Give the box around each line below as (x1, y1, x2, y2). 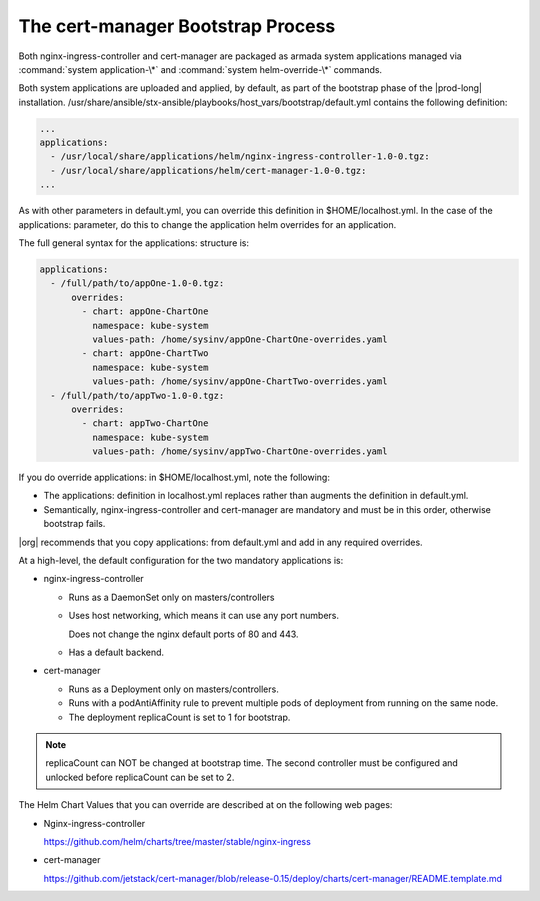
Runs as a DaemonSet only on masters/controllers (68, 591, 275, 603)
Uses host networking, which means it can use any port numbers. (68, 610, 340, 622)
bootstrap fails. (43, 518, 106, 530)
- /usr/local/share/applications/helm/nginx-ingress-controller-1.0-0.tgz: (50, 151, 430, 162)
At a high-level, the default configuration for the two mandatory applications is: (18, 555, 344, 567)
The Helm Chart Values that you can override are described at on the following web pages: (18, 799, 393, 811)
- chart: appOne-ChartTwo (81, 348, 209, 359)
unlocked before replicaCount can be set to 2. (45, 771, 235, 783)
